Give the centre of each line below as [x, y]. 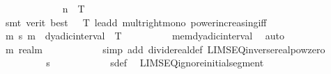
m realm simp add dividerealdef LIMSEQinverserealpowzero [165, 49]
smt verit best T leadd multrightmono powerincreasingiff [136, 22]
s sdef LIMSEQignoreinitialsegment [155, 63]
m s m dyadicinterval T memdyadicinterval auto [145, 36]
